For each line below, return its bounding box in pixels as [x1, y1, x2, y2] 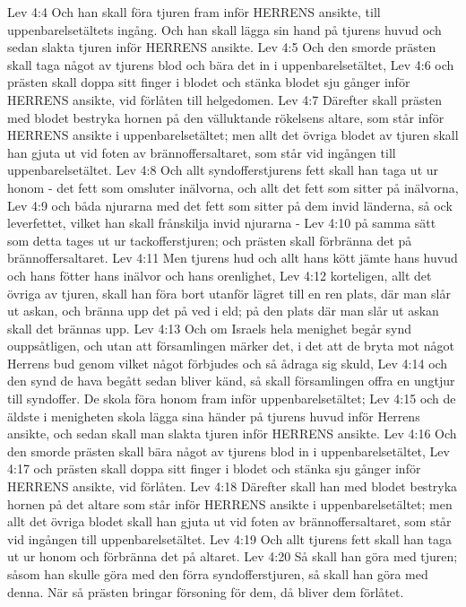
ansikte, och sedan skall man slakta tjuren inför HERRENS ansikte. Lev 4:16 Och [7, 424, 457, 443]
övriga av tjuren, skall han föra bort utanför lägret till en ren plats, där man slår [7, 283, 451, 302]
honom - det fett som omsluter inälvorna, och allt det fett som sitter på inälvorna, [7, 178, 459, 196]
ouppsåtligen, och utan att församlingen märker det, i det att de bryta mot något [7, 336, 454, 355]
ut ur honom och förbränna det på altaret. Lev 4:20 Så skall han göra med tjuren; [7, 547, 458, 566]
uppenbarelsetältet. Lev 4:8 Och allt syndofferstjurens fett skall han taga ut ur [7, 160, 439, 179]
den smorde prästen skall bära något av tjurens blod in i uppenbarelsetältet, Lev [7, 441, 450, 460]
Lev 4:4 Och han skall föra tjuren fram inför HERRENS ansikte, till [7, 3, 381, 21]
